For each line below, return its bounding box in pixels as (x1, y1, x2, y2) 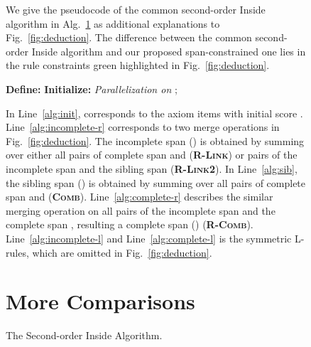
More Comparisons (6, 287, 195, 316)
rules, (6, 245, 29, 260)
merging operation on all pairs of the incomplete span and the (6, 203, 275, 218)
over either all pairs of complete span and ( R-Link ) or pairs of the (6, 147, 298, 162)
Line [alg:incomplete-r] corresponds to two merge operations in (6, 119, 280, 134)
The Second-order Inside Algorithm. (6, 328, 163, 343)
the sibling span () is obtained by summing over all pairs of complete (6, 175, 306, 190)
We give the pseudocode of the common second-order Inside (6, 2, 266, 16)
